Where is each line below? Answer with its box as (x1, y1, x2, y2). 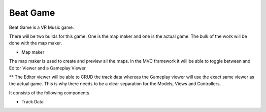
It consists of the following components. (9, 90, 91, 95)
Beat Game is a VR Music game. (9, 24, 74, 30)
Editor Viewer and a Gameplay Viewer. (9, 65, 87, 71)
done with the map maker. (9, 40, 62, 46)
